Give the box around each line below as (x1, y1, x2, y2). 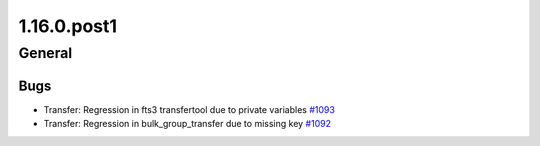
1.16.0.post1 (18, 15, 118, 37)
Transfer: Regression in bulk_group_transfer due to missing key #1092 (43, 118, 332, 130)
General (18, 44, 73, 62)
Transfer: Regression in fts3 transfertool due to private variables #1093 (43, 103, 335, 115)
